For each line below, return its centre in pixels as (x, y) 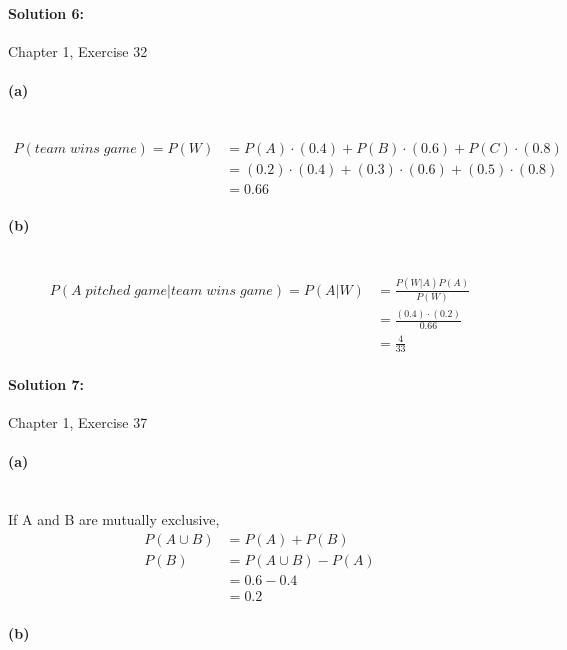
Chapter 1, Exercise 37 (78, 422)
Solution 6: (46, 12)
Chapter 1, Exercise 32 (78, 50)
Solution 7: (46, 384)
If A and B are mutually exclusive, (114, 519)
